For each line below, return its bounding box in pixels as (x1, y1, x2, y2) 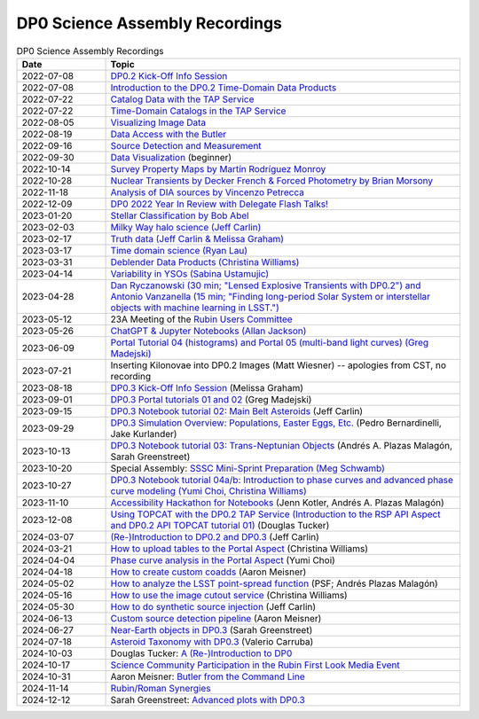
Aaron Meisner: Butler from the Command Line (110, 670, 305, 683)
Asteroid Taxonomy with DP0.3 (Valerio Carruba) (110, 635, 314, 647)
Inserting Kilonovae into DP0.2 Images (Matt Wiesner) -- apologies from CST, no (110, 359, 447, 371)
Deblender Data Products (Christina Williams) (110, 255, 300, 268)
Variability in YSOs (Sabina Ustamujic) (110, 267, 270, 279)
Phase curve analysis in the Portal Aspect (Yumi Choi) (110, 554, 336, 567)
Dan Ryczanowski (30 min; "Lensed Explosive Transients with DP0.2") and (110, 279, 421, 292)
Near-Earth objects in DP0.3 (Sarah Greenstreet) (110, 623, 313, 636)
